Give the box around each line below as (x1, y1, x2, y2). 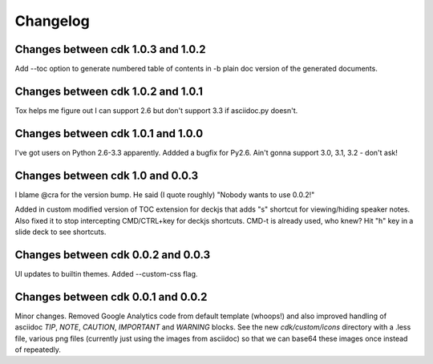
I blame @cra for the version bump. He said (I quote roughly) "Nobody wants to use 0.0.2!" (14, 189, 315, 200)
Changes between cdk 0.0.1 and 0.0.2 (14, 289, 208, 304)
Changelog (14, 12, 90, 30)
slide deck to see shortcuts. (14, 227, 107, 237)
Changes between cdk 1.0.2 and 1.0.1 (14, 84, 204, 98)
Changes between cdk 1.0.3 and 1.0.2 (14, 42, 206, 56)
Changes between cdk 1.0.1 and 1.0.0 (14, 127, 204, 140)
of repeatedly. (14, 345, 62, 354)
